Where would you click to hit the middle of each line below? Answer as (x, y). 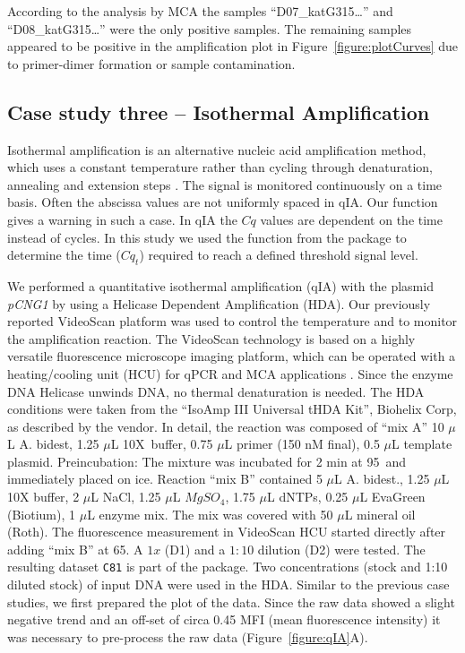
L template (422, 444)
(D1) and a (195, 549)
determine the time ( (64, 255)
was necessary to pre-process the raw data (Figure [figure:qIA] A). (188, 636)
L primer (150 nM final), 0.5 (302, 444)
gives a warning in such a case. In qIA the (122, 219)
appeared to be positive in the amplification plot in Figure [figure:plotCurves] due (233, 46)
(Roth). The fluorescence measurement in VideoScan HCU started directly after (227, 532)
